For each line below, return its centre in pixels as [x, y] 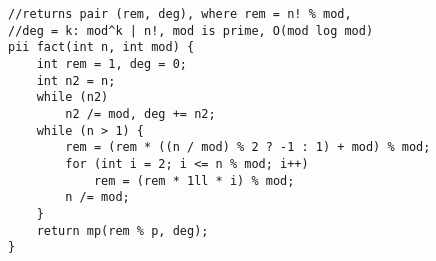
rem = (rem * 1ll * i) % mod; [194, 180]
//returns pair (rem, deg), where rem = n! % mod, [180, 14]
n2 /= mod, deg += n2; [140, 113]
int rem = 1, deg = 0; [111, 63]
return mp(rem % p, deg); [122, 230]
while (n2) [72, 97]
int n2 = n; [76, 80]
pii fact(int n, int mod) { [101, 47]
